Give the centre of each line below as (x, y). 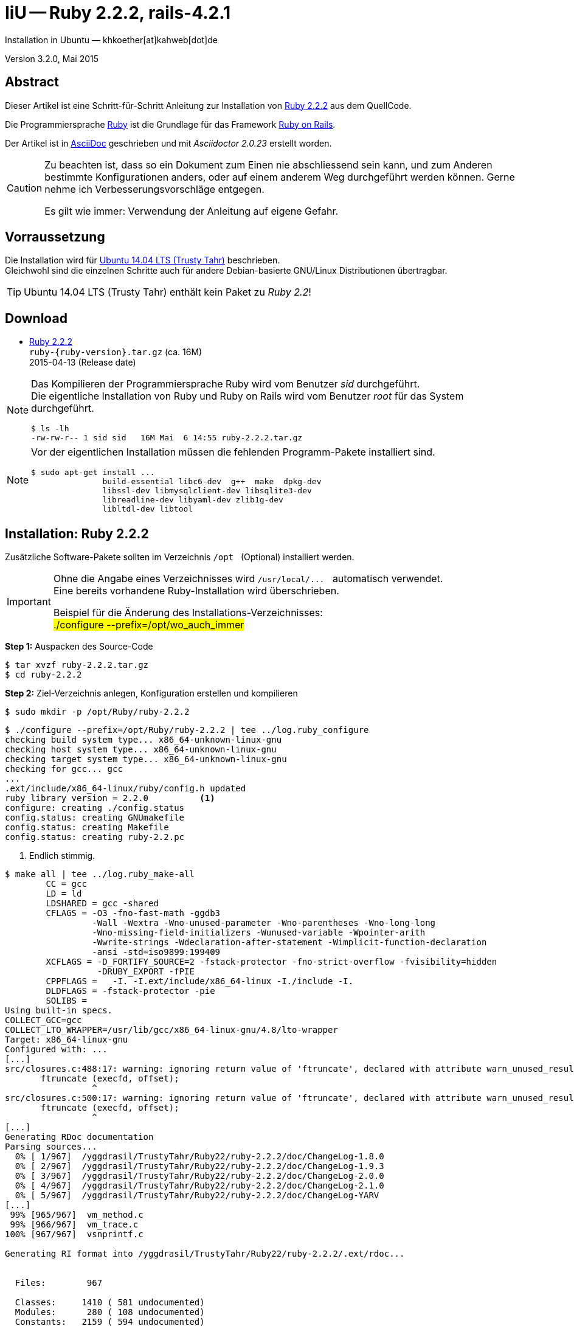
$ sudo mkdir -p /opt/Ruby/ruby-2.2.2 (97, 712)
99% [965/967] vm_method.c (77, 1215)
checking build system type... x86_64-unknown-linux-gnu (143, 740)
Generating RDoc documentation (79, 1137)
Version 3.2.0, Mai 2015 (52, 58)
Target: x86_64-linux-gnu (67, 1040)
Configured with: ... (56, 1050)
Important (29, 602)
